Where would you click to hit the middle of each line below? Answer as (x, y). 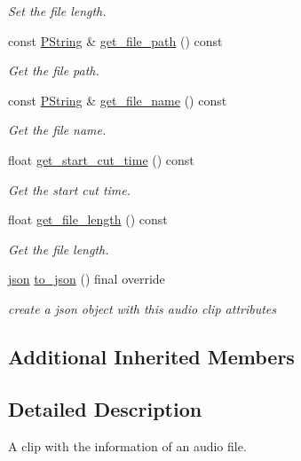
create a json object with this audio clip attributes (143, 308)
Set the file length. (57, 11)
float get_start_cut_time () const (101, 159)
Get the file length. (59, 249)
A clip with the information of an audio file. (127, 445)
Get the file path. (54, 70)
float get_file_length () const (88, 219)
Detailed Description (105, 408)
